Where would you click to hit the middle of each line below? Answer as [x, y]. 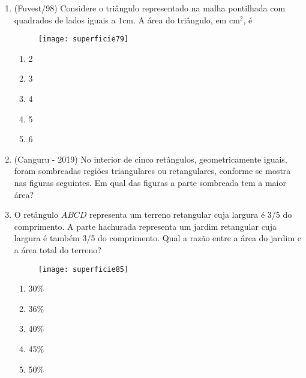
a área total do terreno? [58, 249]
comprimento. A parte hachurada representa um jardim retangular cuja [145, 226]
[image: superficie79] [83, 39]
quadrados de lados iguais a [65, 19]
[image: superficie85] [83, 269]
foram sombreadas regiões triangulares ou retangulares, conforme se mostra [152, 171]
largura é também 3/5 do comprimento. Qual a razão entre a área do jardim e [157, 238]
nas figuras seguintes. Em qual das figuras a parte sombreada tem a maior [150, 182]
